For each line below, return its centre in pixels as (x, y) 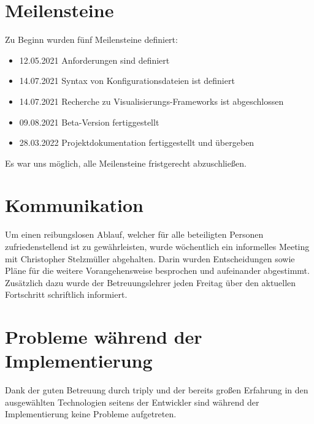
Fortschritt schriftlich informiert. (66, 294)
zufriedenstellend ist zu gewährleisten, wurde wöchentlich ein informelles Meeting (157, 246)
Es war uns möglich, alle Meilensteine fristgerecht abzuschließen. (126, 163)
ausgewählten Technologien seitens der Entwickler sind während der (132, 402)
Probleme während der (104, 337)
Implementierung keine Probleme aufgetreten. (91, 414)
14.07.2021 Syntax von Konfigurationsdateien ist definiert (127, 81)
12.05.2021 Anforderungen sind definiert (94, 60)
